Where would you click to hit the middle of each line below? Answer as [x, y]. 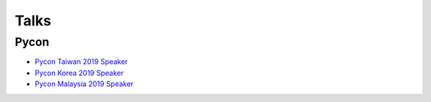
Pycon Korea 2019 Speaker [79, 73]
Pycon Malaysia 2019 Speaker [84, 84]
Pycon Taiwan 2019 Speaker [81, 62]
